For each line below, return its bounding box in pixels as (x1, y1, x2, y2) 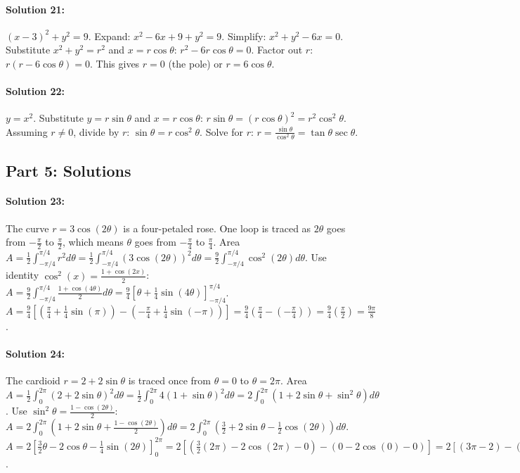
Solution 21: (6, 1, 65, 16)
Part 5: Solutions (6, 159, 131, 181)
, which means (62, 234, 124, 249)
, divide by (73, 124, 119, 139)
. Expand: (88, 28, 131, 43)
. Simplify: (221, 28, 266, 43)
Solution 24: (6, 346, 65, 361)
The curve (6, 220, 49, 235)
